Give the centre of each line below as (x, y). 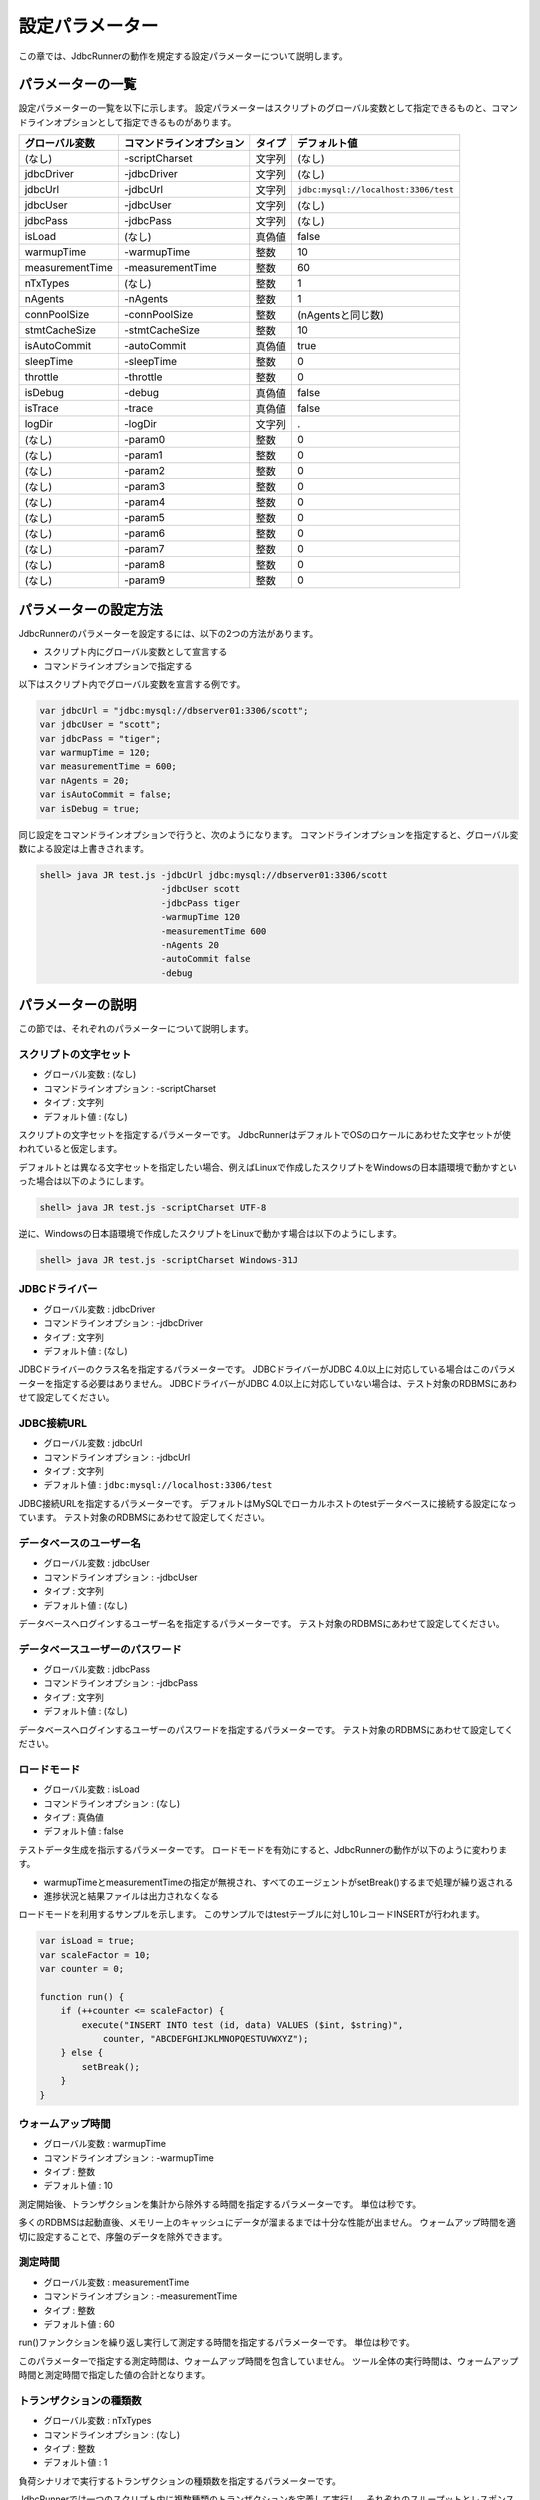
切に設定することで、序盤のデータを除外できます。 (123, 2236)
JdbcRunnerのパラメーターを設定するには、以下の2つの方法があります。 (168, 633)
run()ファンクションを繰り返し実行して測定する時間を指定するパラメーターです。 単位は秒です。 (216, 2342)
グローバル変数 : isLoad (91, 1789)
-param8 (144, 565)
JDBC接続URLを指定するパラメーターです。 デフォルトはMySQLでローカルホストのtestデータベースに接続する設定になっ (267, 1503)
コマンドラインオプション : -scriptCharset (130, 1088)
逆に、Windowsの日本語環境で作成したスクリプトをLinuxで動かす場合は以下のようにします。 (210, 1234)
